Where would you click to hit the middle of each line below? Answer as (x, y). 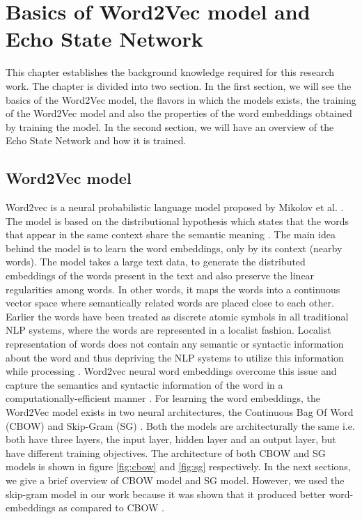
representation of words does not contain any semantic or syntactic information (175, 344)
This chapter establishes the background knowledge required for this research (170, 72)
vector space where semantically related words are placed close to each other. (170, 303)
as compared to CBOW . (111, 508)
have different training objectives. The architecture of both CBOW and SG (166, 452)
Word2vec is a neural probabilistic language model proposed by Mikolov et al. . (175, 207)
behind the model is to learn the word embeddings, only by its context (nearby (174, 248)
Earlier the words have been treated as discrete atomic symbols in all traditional (177, 316)
